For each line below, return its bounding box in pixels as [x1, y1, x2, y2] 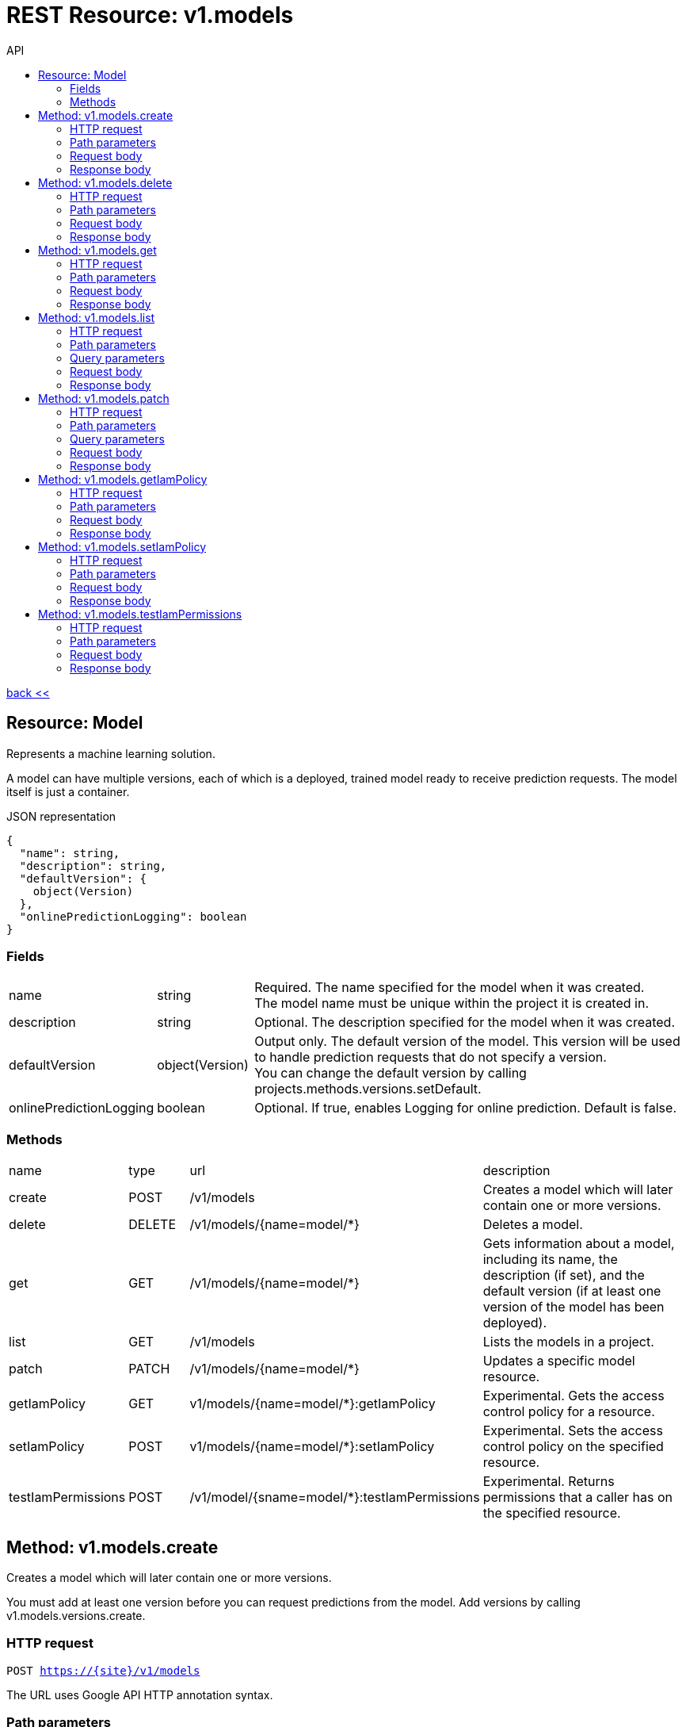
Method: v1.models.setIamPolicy [38, 539, 207, 553]
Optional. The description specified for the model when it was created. [254, 1014, 676, 1031]
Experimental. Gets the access [482, 1388, 665, 1404]
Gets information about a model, [482, 1235, 675, 1252]
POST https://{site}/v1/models [6, 1664, 200, 1677]
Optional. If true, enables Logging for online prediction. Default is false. [254, 1100, 676, 1116]
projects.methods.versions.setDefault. [254, 1081, 482, 1097]
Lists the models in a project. [482, 1334, 654, 1350]
